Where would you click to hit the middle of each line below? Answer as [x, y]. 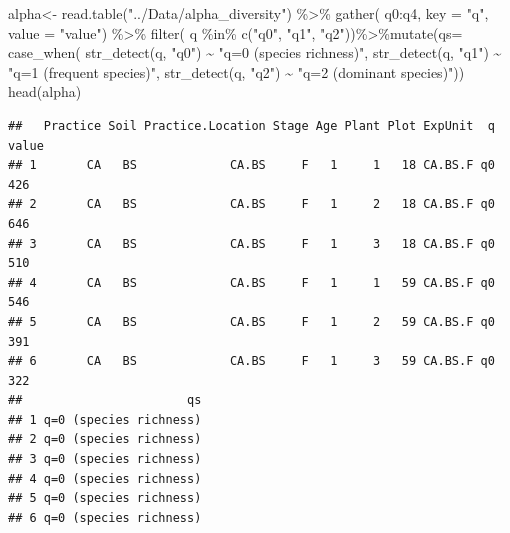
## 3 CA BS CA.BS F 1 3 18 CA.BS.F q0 [251, 243]
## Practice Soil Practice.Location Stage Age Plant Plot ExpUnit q [251, 125]
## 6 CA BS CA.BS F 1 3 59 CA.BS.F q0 [251, 361]
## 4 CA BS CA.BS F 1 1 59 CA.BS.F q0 [251, 282]
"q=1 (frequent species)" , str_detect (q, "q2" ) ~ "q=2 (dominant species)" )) [236, 71]
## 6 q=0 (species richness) [105, 517]
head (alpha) [45, 91]
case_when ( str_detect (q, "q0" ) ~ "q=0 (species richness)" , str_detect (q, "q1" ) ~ [255, 52]
